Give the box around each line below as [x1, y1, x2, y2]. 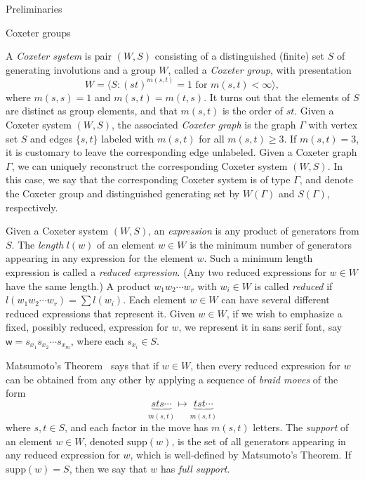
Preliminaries [6, 1, 62, 15]
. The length [11, 237, 64, 251]
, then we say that [69, 461, 147, 475]
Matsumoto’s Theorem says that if [6, 358, 159, 372]
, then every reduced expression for [190, 358, 340, 372]
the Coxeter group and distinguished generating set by [6, 185, 240, 200]
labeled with [101, 131, 154, 145]
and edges [30, 131, 73, 145]
